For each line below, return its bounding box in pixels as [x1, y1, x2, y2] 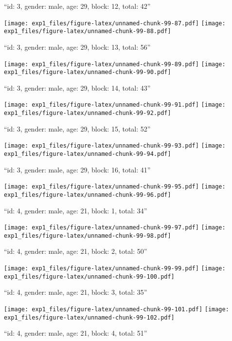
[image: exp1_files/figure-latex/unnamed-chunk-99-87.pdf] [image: [4, 19, 226, 27]
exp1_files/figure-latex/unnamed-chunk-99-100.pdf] [4, 273, 175, 280]
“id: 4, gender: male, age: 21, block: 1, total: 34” [4, 205, 147, 215]
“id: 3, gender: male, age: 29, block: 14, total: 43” [4, 82, 151, 93]
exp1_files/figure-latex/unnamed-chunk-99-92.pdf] [4, 110, 171, 117]
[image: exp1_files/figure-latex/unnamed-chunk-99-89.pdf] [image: [4, 60, 226, 68]
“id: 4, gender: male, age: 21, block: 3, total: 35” [4, 287, 147, 297]
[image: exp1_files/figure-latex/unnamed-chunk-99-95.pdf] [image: [4, 183, 226, 190]
